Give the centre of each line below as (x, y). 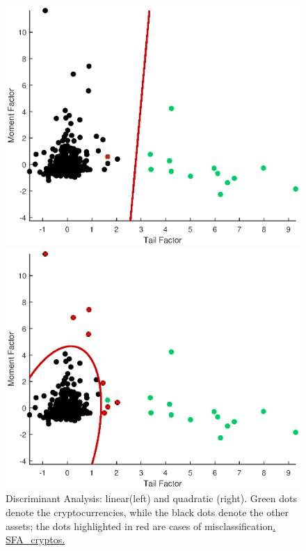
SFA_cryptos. (35, 539)
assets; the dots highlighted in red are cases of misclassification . (141, 526)
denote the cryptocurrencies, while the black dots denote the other (147, 512)
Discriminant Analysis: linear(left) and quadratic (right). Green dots (151, 498)
